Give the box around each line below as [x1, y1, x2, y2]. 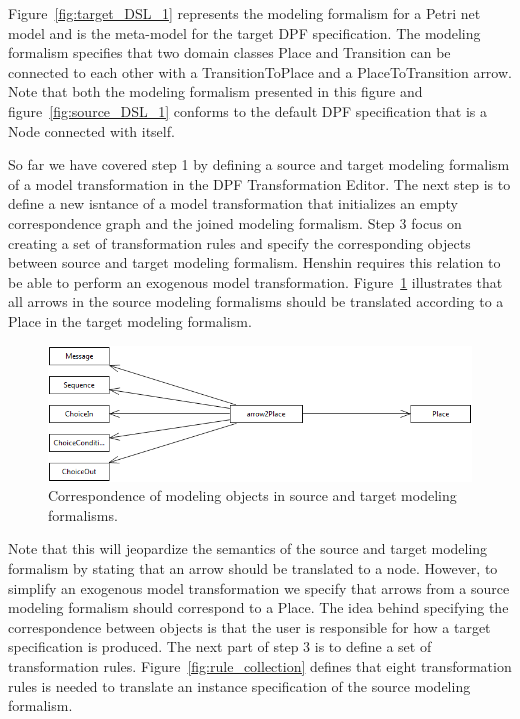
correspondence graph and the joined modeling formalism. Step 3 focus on [8, 212, 462, 233]
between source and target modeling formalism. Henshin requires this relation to [8, 252, 501, 273]
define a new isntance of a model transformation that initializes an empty [8, 193, 458, 214]
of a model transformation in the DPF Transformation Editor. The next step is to [8, 173, 511, 194]
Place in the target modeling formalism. [8, 310, 252, 331]
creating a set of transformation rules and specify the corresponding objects [8, 232, 471, 253]
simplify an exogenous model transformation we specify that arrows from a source [8, 577, 510, 598]
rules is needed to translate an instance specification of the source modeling [8, 675, 471, 696]
